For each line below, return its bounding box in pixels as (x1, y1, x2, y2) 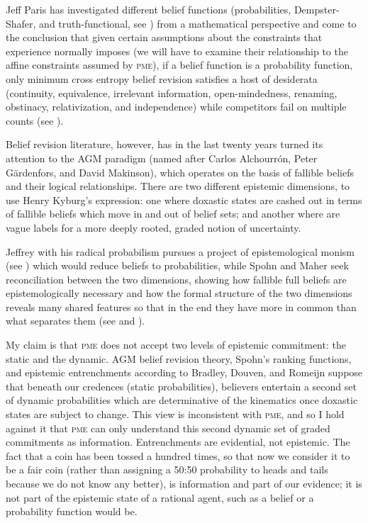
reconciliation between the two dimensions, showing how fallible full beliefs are (6, 271, 347, 286)
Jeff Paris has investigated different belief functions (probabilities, (6, 2, 291, 16)
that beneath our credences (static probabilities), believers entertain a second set (6, 378, 357, 393)
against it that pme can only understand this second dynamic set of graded (6, 420, 330, 435)
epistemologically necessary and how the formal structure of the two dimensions (6, 286, 352, 300)
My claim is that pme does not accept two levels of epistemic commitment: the (6, 337, 346, 352)
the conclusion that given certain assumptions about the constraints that (6, 30, 323, 45)
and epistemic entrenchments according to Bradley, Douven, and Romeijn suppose (6, 365, 363, 380)
